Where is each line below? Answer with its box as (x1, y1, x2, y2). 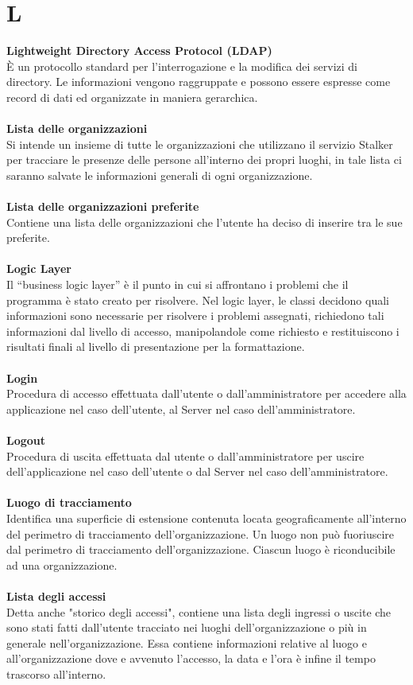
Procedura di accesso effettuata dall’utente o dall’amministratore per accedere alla (6, 385, 407, 402)
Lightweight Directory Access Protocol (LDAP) (6, 42, 272, 59)
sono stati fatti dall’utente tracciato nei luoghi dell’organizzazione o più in (6, 619, 367, 636)
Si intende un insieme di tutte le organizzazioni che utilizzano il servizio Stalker (6, 135, 393, 152)
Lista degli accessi (6, 587, 106, 604)
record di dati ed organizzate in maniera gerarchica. (6, 88, 258, 105)
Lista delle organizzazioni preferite (6, 198, 199, 215)
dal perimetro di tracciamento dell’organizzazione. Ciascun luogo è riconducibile (6, 541, 396, 558)
